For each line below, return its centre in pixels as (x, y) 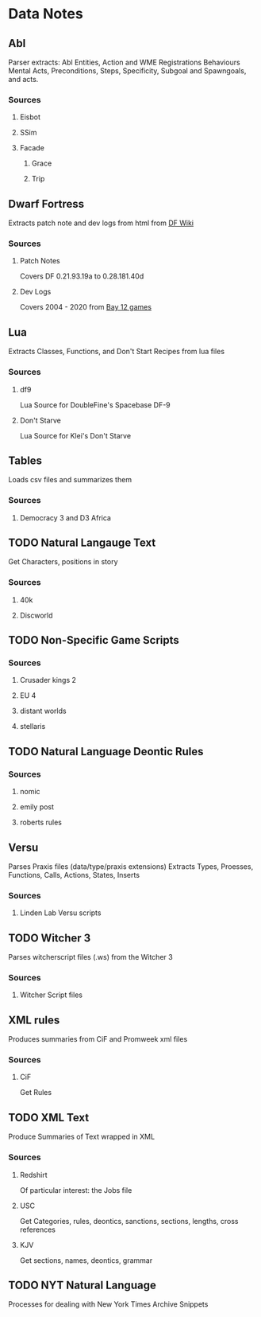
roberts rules (40, 822)
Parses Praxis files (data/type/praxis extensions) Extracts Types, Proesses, (131, 866)
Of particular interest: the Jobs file (76, 1190)
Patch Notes (40, 261)
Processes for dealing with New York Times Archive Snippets (108, 1304)
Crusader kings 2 (48, 680)
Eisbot (30, 117)
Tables (25, 460)
